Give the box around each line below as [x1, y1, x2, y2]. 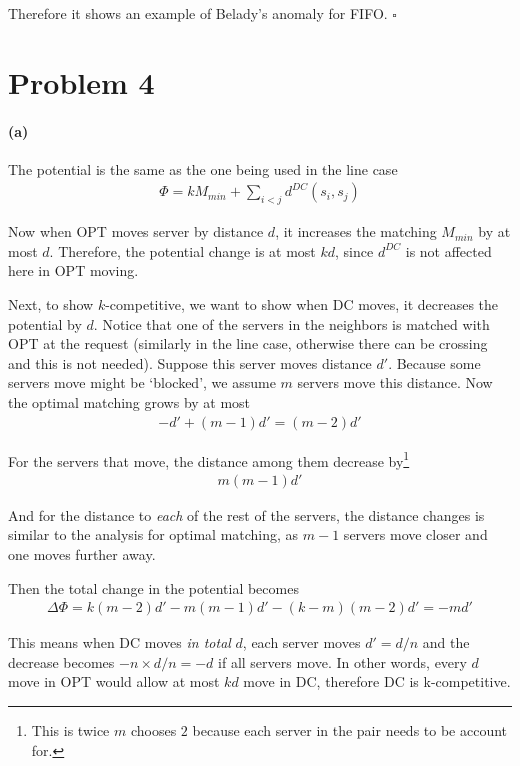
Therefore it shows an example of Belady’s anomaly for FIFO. [8, 3, 388, 23]
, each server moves [242, 632, 361, 653]
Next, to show [8, 293, 94, 314]
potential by [8, 313, 82, 334]
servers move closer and [343, 524, 488, 545]
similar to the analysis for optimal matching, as [8, 524, 299, 545]
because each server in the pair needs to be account [192, 720, 508, 741]
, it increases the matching [275, 221, 437, 242]
